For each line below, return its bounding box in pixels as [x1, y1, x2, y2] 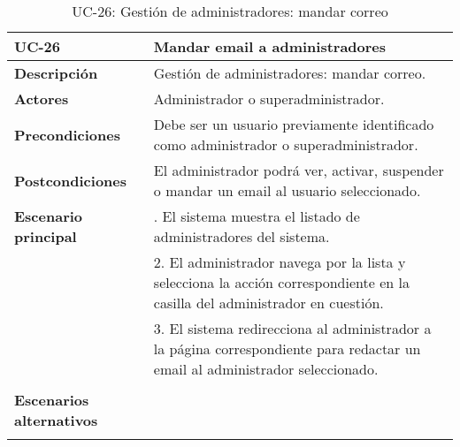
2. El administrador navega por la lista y [153, 252, 406, 272]
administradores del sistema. [153, 226, 330, 246]
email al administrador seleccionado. [153, 359, 379, 379]
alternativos [14, 410, 98, 430]
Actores [14, 88, 69, 109]
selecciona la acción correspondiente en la [153, 272, 410, 292]
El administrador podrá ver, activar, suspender [153, 160, 444, 180]
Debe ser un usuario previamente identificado [153, 114, 434, 134]
